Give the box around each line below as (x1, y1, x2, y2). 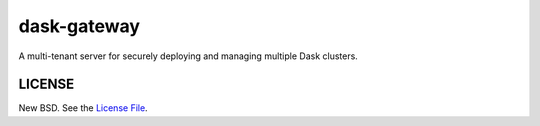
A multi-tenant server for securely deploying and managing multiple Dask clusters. (18, 50, 359, 62)
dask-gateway (18, 15, 140, 37)
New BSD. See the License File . (18, 102, 149, 114)
